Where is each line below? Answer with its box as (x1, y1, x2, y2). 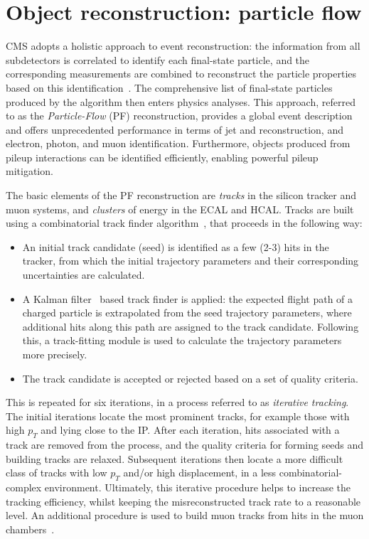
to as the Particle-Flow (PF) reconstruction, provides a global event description (6, 108, 353, 123)
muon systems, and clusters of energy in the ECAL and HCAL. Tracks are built (6, 201, 354, 216)
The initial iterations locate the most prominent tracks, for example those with (6, 408, 350, 423)
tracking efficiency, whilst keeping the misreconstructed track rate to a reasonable (6, 493, 361, 508)
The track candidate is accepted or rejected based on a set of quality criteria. (22, 370, 358, 385)
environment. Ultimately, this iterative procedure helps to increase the (44, 480, 351, 495)
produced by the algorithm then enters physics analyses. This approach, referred (6, 94, 355, 109)
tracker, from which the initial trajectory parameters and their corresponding (22, 253, 359, 268)
